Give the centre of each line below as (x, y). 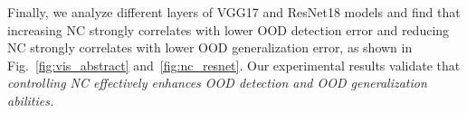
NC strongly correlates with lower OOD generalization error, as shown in (210, 47)
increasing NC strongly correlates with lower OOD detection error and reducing (229, 29)
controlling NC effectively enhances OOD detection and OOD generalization (217, 83)
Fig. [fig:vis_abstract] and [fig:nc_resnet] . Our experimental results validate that (234, 65)
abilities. (31, 100)
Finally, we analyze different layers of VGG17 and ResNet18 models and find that (234, 12)
